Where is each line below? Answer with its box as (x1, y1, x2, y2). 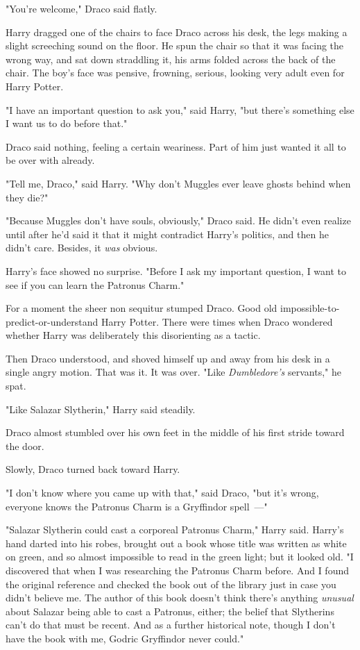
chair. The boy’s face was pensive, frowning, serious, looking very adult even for (6, 65, 345, 80)
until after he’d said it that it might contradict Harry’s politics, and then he (6, 226, 329, 241)
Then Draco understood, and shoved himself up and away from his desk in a (6, 351, 330, 365)
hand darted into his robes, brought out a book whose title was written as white (6, 535, 347, 550)
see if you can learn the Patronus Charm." (6, 277, 185, 292)
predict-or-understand (6, 314, 98, 328)
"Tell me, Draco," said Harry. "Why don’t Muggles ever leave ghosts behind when (6, 176, 351, 190)
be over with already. (6, 153, 95, 167)
